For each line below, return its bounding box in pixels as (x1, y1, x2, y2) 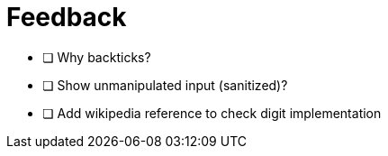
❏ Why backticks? (42, 49, 151, 65)
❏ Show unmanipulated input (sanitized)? (42, 77, 288, 93)
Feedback (6, 2, 127, 32)
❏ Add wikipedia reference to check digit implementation (42, 105, 382, 121)
